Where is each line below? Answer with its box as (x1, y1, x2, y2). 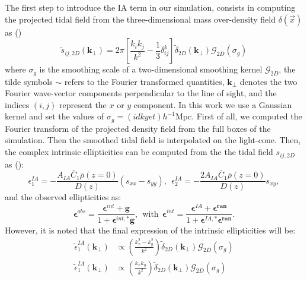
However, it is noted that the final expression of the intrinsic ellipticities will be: (5, 224, 296, 236)
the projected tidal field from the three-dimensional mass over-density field (5, 12, 276, 25)
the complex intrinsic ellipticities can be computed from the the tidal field (5, 146, 273, 158)
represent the (59, 98, 107, 110)
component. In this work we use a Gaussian (133, 98, 292, 110)
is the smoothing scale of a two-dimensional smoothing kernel (39, 63, 263, 75)
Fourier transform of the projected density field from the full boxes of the (5, 122, 271, 134)
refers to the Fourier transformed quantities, (64, 75, 225, 87)
